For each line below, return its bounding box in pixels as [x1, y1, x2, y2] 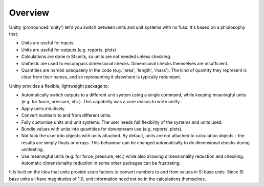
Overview [9, 7, 49, 18]
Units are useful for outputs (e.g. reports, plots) [21, 47, 117, 53]
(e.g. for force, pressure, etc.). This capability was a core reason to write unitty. [21, 99, 181, 105]
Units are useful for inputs [21, 40, 74, 46]
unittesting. [21, 147, 44, 152]
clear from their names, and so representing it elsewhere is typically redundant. [21, 74, 181, 80]
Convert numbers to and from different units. [21, 112, 112, 118]
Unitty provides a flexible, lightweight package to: [9, 83, 109, 89]
